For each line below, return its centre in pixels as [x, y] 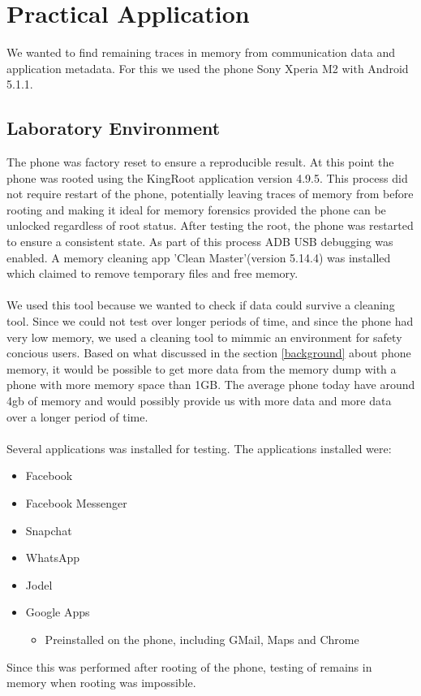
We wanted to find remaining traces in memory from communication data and [201, 52]
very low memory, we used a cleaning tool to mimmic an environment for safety [204, 337]
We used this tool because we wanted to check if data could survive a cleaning [201, 305]
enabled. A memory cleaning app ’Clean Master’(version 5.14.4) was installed [199, 257]
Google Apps [58, 612]
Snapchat [49, 530]
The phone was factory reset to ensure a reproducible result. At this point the [200, 162]
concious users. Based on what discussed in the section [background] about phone [209, 353]
